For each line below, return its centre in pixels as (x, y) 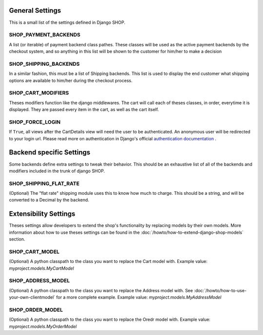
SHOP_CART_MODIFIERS (39, 93)
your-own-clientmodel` (32, 298)
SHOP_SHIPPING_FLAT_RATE (44, 184)
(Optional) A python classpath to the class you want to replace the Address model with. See (101, 290)
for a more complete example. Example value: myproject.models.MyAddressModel (139, 298)
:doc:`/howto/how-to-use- (220, 290)
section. (17, 239)
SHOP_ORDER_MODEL (36, 310)
